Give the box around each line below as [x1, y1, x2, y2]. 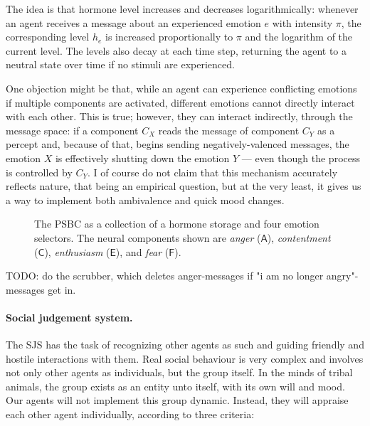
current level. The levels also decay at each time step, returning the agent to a [6, 43, 347, 58]
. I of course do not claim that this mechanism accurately [88, 164, 338, 179]
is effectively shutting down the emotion [55, 150, 230, 165]
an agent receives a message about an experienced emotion [6, 15, 261, 30]
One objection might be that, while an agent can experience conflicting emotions [6, 80, 357, 95]
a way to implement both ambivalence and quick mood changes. [6, 192, 285, 207]
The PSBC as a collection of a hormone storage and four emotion [34, 216, 319, 231]
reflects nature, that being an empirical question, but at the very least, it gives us [6, 179, 361, 193]
